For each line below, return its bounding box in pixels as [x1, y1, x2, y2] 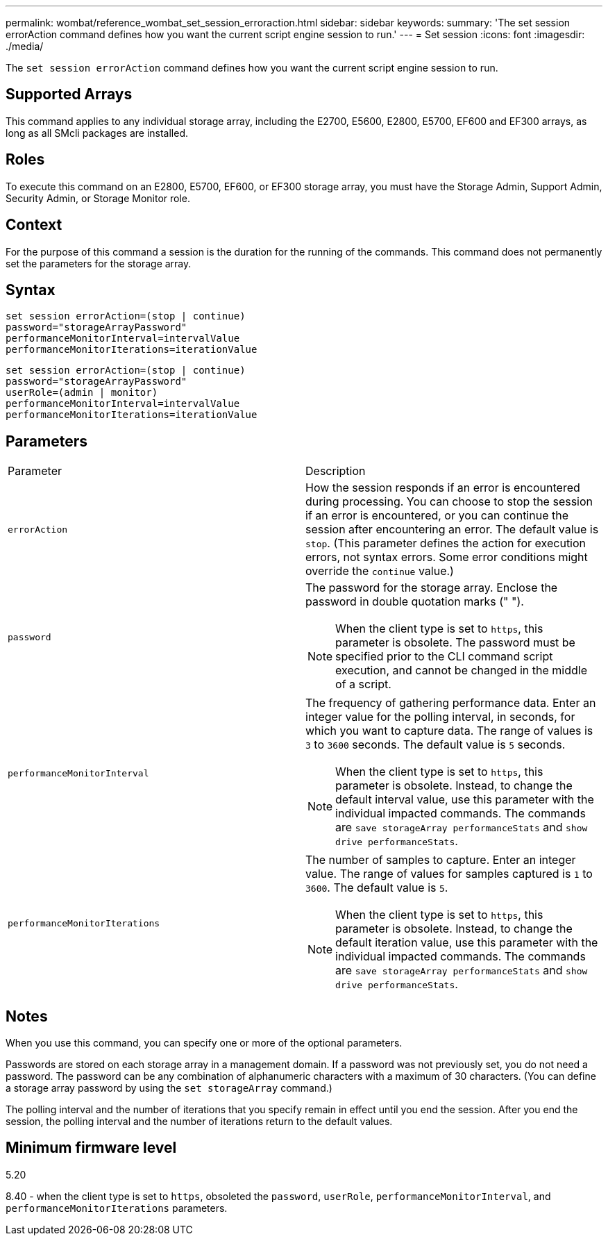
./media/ [6, 40, 44, 52]
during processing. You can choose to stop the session [305, 494, 593, 509]
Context [6, 216, 62, 234]
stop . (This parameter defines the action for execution [305, 536, 586, 551]
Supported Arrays [6, 85, 133, 103]
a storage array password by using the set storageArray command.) [6, 1082, 332, 1094]
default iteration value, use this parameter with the [335, 935, 598, 950]
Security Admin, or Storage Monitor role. [6, 192, 191, 204]
